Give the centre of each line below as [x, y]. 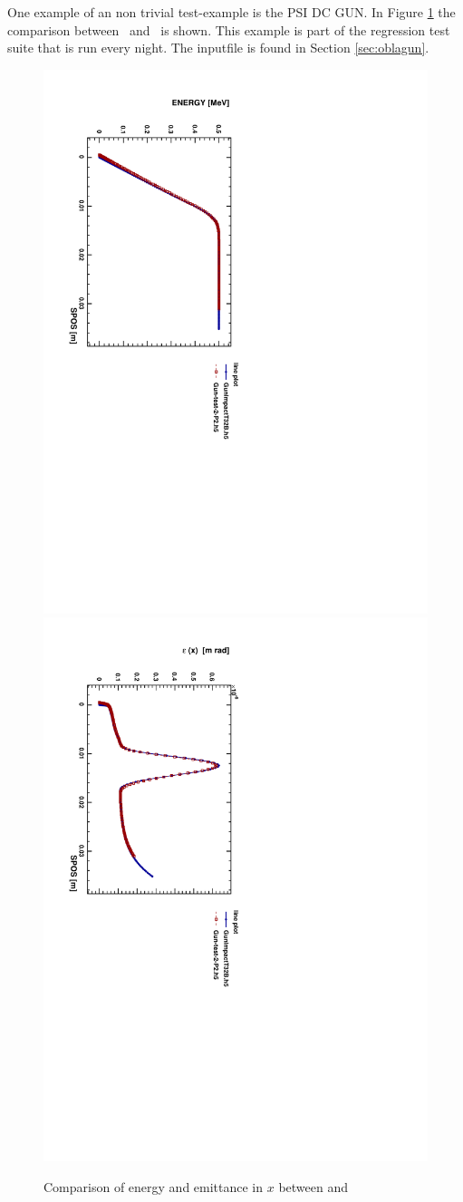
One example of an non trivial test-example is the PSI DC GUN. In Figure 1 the [231, 12]
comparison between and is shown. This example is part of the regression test [229, 29]
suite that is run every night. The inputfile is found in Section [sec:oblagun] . [218, 48]
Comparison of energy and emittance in [154, 1186]
